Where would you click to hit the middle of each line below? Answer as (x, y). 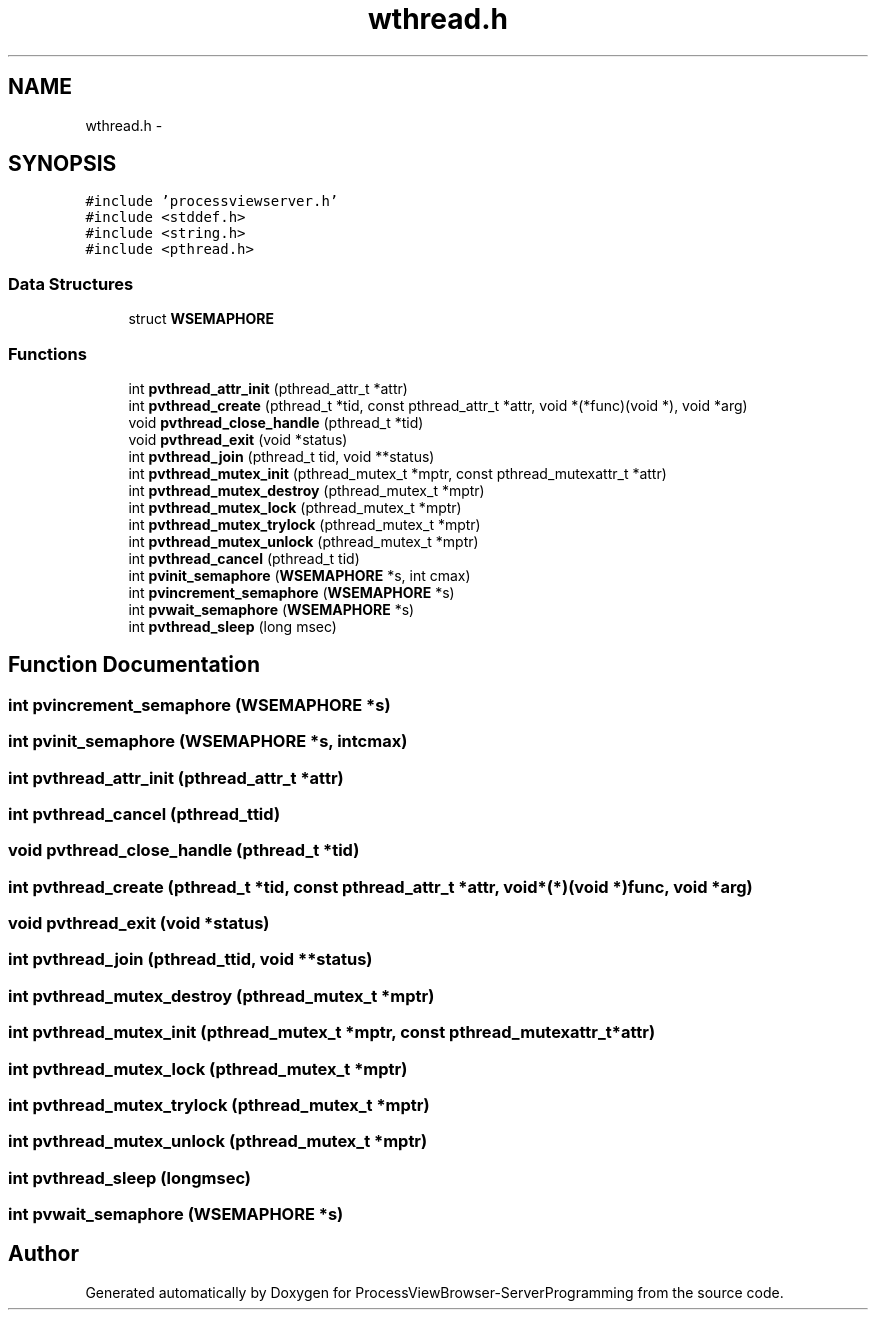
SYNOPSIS (62, 164)
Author (43, 1254)
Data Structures (71, 283)
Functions (47, 353)
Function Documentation (134, 665)
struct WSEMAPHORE (201, 319)
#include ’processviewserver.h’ (212, 201)
